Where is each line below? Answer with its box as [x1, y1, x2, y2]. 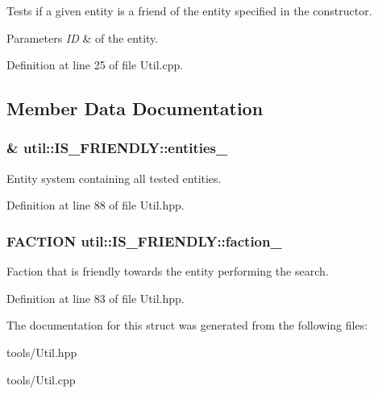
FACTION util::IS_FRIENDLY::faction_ [6, 230, 282, 251]
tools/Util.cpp [6, 371, 76, 388]
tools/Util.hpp [6, 343, 77, 360]
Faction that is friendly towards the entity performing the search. [6, 263, 329, 280]
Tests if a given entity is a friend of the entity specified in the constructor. [6, 2, 372, 19]
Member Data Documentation [6, 96, 264, 121]
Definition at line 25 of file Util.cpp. [6, 56, 184, 73]
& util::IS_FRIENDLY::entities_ [6, 138, 228, 158]
